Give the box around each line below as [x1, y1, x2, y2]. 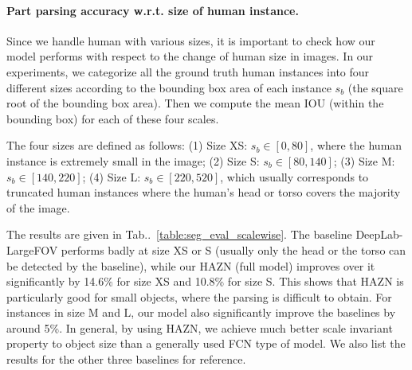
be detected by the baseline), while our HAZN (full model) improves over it [6, 257, 375, 274]
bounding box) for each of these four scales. [6, 110, 219, 127]
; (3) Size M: [333, 152, 395, 169]
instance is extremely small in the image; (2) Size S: [6, 152, 260, 169]
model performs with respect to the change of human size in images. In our [6, 48, 374, 64]
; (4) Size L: [82, 168, 141, 185]
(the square [347, 79, 403, 95]
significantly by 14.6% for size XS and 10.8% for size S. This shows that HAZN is [6, 273, 404, 290]
